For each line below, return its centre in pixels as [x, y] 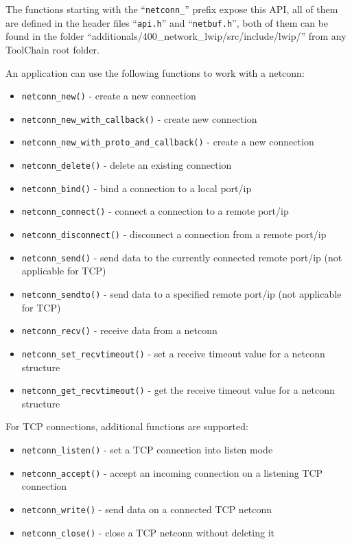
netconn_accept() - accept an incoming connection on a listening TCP [172, 472]
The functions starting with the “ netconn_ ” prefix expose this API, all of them [172, 9]
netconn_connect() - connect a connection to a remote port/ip [155, 211]
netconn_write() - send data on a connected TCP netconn [147, 509]
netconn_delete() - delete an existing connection [127, 165]
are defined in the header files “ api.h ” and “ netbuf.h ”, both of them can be [167, 22]
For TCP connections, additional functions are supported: [127, 426]
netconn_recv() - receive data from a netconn [119, 330]
